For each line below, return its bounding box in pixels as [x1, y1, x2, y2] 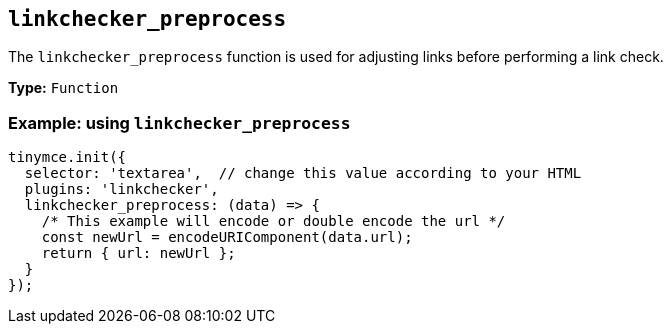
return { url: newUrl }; [41, 245, 236, 262]
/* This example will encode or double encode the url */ [41, 213, 506, 230]
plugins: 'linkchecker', [24, 181, 219, 198]
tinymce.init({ [8, 149, 127, 166]
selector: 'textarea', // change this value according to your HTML [24, 165, 582, 182]
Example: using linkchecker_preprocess [8, 112, 351, 133]
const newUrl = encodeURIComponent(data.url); [41, 229, 413, 246]
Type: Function [8, 79, 119, 97]
